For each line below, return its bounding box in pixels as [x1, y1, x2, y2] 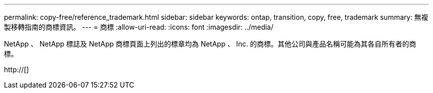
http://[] [4, 65, 29, 74]
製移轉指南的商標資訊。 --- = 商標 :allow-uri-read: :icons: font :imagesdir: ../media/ [4, 23, 274, 31]
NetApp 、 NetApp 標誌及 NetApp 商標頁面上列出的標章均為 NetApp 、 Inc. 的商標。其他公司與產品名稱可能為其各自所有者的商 [4, 40, 416, 48]
